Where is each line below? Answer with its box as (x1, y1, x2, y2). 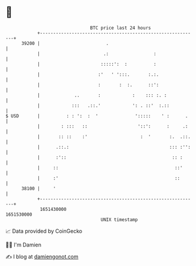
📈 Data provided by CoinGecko (5, 227, 83, 235)
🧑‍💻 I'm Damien (5, 241, 42, 248)
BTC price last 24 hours (90, 25, 151, 31)
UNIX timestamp (100, 216, 138, 223)
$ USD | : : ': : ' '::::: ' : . (5, 113, 188, 119)
